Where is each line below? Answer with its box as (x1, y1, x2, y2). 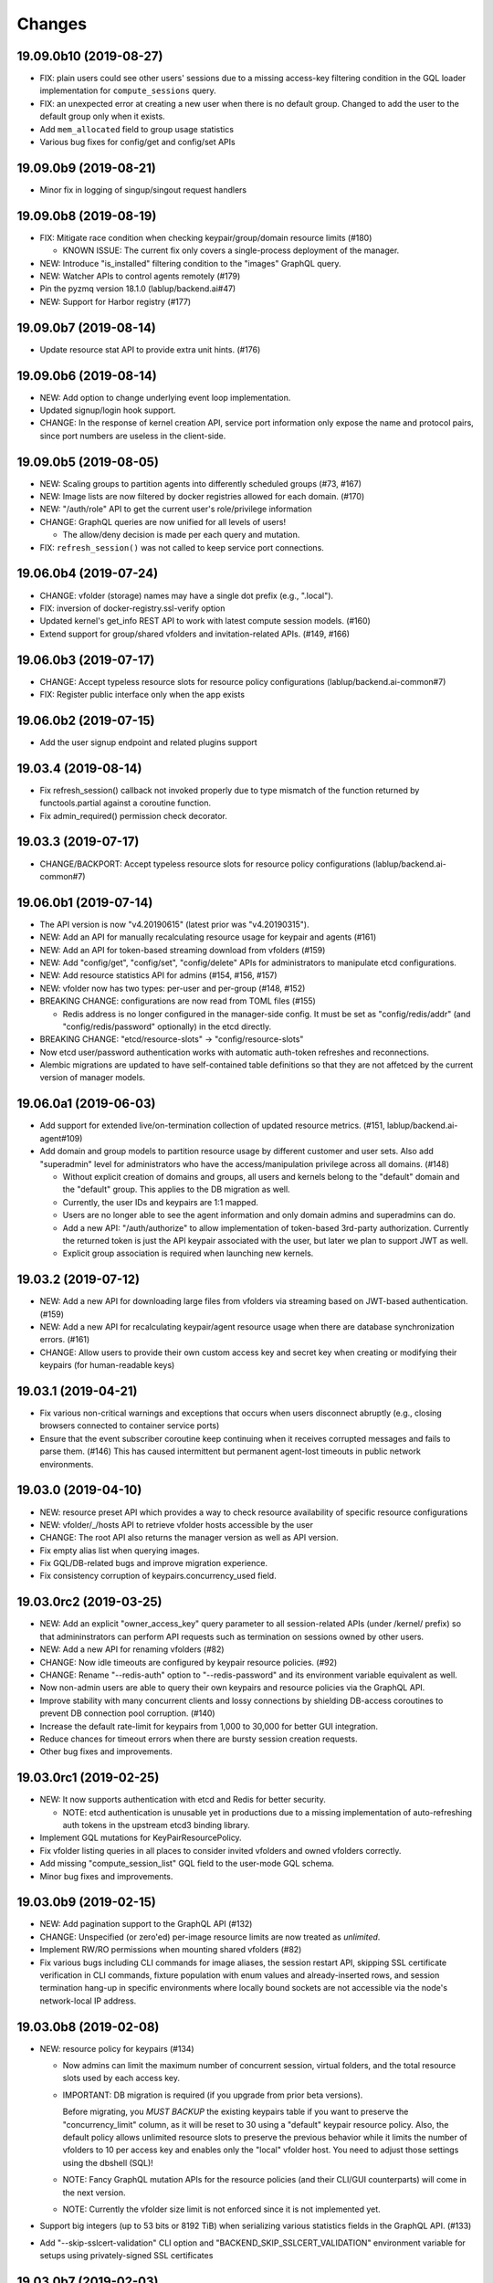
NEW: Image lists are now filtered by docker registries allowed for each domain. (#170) (39, 491, 365, 502)
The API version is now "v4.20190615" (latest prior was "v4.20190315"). (39, 919, 309, 930)
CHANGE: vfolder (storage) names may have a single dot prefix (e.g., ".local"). (39, 590, 333, 601)
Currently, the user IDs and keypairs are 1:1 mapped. (62, 1196, 259, 1207)
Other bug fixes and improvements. (39, 1746, 173, 1757)
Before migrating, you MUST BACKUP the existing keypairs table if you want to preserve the (62, 2106, 409, 2118)
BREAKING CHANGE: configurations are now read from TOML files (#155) (39, 995, 317, 1006)
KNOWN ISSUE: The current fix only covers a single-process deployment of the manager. (62, 245, 400, 256)
